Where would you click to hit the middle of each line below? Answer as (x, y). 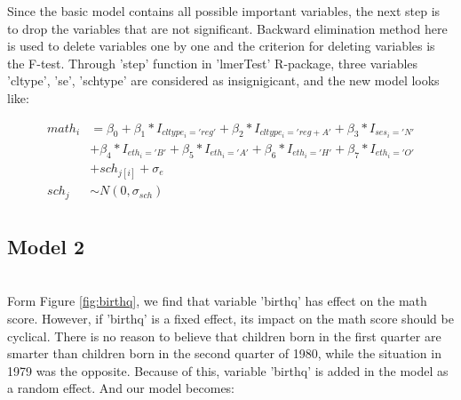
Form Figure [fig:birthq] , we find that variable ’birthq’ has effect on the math (217, 301)
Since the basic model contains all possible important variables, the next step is (224, 11)
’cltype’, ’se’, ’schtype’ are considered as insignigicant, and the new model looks (223, 80)
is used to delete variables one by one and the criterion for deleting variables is (221, 46)
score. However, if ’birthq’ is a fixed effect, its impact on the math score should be (230, 318)
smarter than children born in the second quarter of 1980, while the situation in (224, 353)
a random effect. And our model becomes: (121, 388)
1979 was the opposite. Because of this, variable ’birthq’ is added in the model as (228, 370)
